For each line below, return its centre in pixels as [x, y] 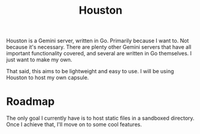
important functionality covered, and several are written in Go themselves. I [99, 54]
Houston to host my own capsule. [48, 77]
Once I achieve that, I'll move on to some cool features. [74, 124]
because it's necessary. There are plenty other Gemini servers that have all [99, 47]
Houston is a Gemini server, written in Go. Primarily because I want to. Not [98, 41]
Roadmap [31, 102]
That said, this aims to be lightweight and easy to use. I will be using [90, 71]
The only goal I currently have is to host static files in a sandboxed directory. [100, 118]
